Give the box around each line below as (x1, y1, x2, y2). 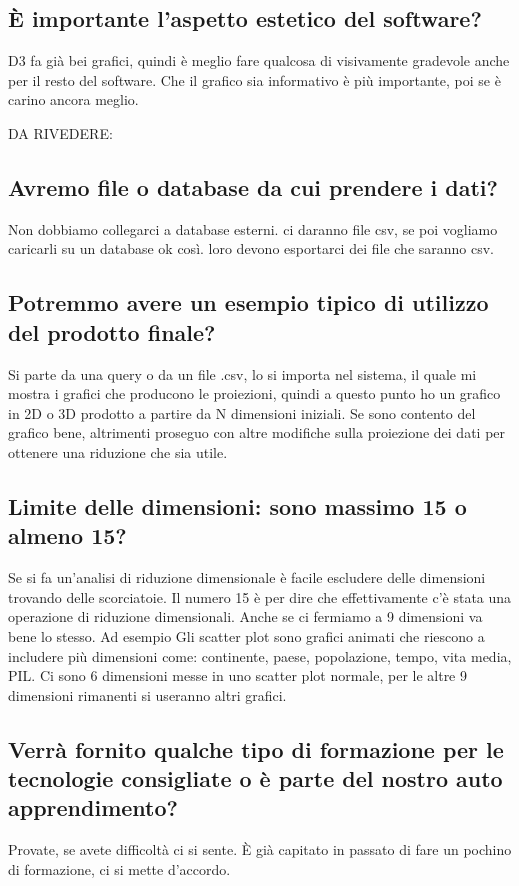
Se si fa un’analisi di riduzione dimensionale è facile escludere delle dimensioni (8, 567, 486, 588)
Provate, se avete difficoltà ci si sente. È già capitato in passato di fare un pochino (8, 839, 512, 860)
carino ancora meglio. (8, 89, 139, 110)
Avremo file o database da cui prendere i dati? (8, 171, 498, 202)
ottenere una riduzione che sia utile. (8, 441, 228, 462)
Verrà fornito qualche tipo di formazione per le (8, 733, 504, 764)
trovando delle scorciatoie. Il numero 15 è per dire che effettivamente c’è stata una (8, 586, 512, 607)
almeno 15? (8, 520, 127, 551)
